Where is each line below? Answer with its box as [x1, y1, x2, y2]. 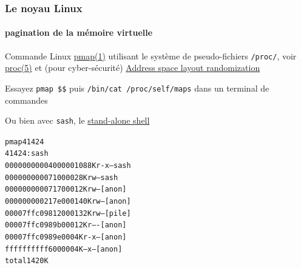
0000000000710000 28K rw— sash [5, 173, 118, 182]
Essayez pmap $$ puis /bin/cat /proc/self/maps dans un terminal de [5, 81, 269, 94]
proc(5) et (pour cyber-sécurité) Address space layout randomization [5, 61, 260, 74]
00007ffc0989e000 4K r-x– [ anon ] [5, 233, 127, 242]
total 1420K [5, 256, 49, 266]
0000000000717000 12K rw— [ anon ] [5, 185, 127, 194]
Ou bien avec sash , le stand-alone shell [5, 114, 150, 127]
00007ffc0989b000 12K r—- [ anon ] [5, 221, 127, 230]
